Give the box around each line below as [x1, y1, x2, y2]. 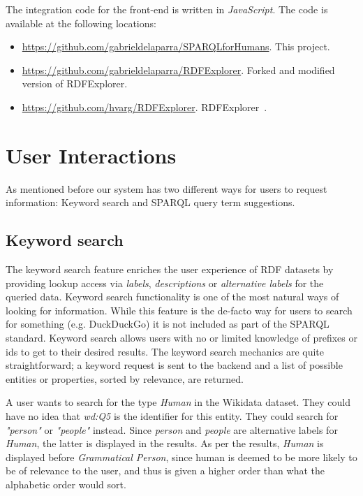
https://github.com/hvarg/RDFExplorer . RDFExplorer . [22, 99, 267, 114]
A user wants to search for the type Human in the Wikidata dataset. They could [6, 395, 350, 409]
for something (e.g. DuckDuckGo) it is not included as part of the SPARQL [6, 316, 329, 331]
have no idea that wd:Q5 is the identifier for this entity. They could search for [6, 409, 339, 423]
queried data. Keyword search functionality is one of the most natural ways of [6, 289, 339, 304]
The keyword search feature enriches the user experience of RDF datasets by [6, 262, 334, 277]
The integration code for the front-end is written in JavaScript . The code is [6, 2, 328, 16]
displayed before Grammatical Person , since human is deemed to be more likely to [6, 449, 357, 464]
